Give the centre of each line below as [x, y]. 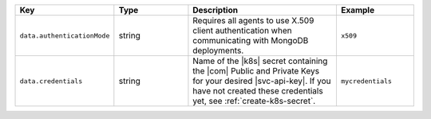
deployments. [218, 50]
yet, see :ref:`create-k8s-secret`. [254, 101]
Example [358, 10]
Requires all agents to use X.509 [253, 20]
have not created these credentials [258, 91]
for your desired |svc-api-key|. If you [262, 81]
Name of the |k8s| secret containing [260, 61]
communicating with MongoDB [251, 40]
